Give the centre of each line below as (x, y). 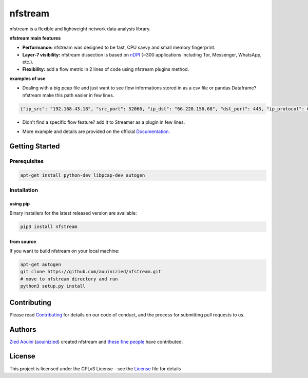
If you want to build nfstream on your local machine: (65, 251)
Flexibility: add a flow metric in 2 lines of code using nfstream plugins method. (106, 69)
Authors (23, 329)
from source (23, 241)
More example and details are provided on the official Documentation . (96, 131)
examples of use (27, 78)
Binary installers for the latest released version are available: (73, 213)
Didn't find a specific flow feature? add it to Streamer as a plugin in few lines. (104, 122)
